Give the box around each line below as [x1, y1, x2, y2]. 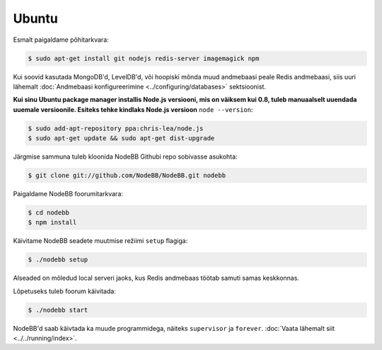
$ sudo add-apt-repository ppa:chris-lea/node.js [28, 124, 204, 132]
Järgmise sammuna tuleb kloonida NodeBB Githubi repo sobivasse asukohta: [13, 152, 238, 161]
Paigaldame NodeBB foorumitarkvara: [13, 190, 124, 198]
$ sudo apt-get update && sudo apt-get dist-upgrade [28, 135, 215, 142]
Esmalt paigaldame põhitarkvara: [13, 35, 109, 44]
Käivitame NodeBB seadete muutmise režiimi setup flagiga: [13, 237, 188, 245]
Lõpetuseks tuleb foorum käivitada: [13, 287, 116, 295]
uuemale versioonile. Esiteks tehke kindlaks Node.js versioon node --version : [13, 105, 253, 113]
